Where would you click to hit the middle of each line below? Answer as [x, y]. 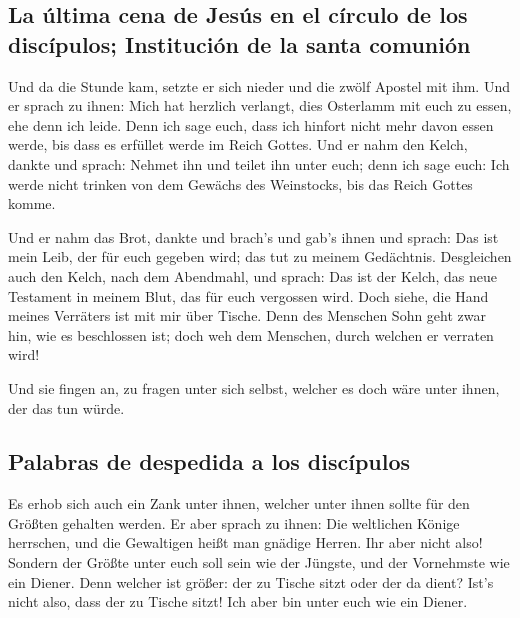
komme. [32, 203]
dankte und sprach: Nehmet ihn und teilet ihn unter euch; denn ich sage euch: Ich [259, 163]
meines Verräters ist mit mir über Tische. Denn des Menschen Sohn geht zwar [247, 315]
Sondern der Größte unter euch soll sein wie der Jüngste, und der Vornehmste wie [259, 562]
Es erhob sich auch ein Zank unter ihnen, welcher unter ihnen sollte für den [239, 503]
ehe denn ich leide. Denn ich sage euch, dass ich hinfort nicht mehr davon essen [251, 124]
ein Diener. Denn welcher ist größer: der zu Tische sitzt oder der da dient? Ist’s [251, 581]
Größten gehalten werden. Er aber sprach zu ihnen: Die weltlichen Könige [234, 522]
